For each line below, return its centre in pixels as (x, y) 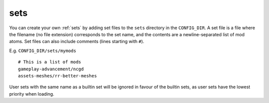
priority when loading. (32, 94)
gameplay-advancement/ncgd (51, 69)
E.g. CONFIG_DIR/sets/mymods (43, 51)
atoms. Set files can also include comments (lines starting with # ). (77, 42)
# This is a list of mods (50, 62)
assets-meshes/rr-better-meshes (58, 76)
